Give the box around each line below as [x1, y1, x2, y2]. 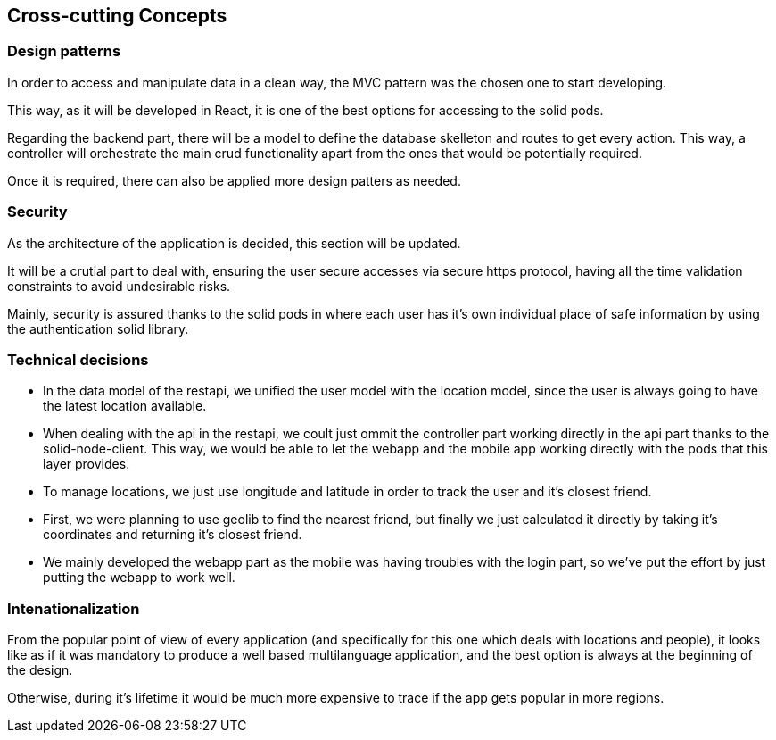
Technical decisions [7, 350, 149, 369]
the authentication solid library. [7, 320, 189, 337]
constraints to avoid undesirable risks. [7, 278, 231, 294]
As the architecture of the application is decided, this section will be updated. [7, 235, 461, 251]
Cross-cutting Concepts [7, 4, 227, 27]
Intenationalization [7, 599, 140, 618]
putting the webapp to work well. [43, 570, 235, 586]
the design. [7, 662, 73, 678]
